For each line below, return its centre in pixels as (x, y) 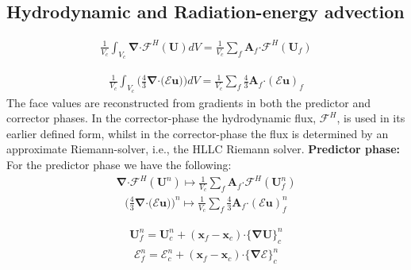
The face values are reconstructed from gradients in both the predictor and (189, 102)
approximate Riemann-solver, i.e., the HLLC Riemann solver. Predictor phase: (204, 149)
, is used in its (371, 118)
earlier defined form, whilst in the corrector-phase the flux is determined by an (198, 133)
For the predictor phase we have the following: (119, 165)
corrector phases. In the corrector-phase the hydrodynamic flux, (161, 118)
